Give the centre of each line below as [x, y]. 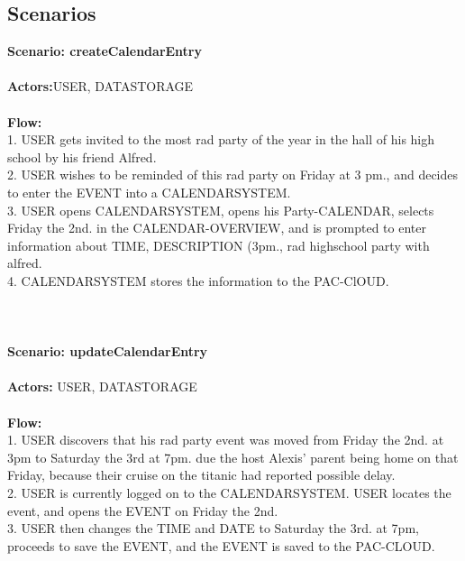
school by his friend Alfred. [82, 156]
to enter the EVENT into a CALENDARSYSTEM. [149, 192]
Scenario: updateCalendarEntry [108, 351]
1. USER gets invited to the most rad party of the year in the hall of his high [221, 139]
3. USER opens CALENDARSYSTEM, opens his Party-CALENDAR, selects [221, 210]
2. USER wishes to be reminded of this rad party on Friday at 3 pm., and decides [233, 175]
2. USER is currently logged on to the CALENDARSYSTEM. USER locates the [229, 493]
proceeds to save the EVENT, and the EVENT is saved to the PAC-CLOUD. [221, 545]
